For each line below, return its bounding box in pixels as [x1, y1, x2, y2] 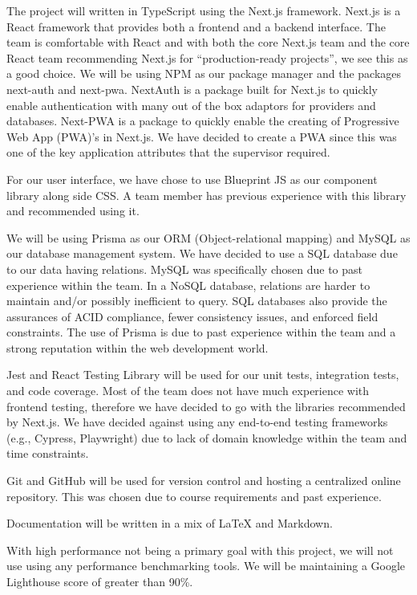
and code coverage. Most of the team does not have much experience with [6, 382, 370, 399]
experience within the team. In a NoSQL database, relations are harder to [6, 276, 370, 293]
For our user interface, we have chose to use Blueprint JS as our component [6, 170, 378, 187]
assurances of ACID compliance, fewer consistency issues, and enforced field [6, 308, 379, 324]
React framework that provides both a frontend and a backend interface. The [6, 18, 386, 35]
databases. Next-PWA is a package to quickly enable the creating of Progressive [6, 112, 399, 129]
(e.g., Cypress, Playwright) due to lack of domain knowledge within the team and [6, 429, 407, 446]
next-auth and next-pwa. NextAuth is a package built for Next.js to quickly [6, 80, 378, 97]
